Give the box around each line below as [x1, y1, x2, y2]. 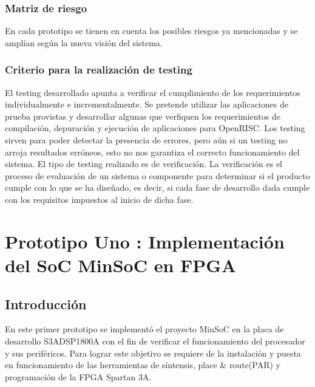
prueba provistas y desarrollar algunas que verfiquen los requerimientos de [5, 109, 280, 122]
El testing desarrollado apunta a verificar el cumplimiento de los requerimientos [5, 86, 300, 98]
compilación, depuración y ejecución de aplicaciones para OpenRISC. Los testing [5, 122, 305, 134]
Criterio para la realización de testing [5, 62, 192, 77]
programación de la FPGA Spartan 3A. [5, 370, 152, 383]
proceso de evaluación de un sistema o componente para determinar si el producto [5, 169, 310, 182]
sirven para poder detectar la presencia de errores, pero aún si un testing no [5, 134, 288, 146]
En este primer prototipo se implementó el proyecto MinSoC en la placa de [5, 323, 284, 335]
